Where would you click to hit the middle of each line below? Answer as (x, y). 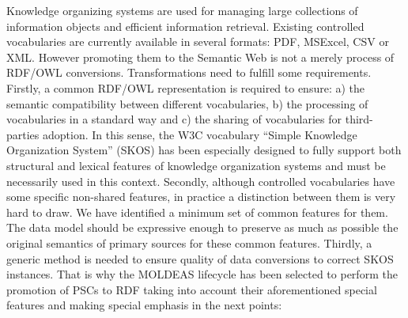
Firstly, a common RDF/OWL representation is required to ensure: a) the (186, 87)
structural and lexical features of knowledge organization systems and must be (196, 165)
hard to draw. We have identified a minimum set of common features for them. (197, 212)
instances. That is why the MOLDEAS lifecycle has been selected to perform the (202, 274)
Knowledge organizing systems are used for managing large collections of (182, 10)
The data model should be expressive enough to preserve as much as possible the (202, 227)
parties (23, 134)
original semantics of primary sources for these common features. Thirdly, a (189, 242)
